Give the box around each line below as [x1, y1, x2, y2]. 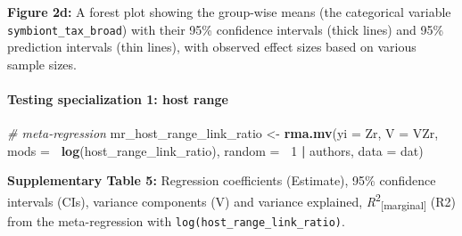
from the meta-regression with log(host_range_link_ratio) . [7, 211, 345, 230]
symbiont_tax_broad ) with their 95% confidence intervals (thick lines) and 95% [7, 20, 444, 38]
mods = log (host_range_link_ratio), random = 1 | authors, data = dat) [7, 141, 424, 159]
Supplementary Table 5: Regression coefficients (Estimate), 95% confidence [7, 171, 436, 190]
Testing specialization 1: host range [7, 90, 228, 109]
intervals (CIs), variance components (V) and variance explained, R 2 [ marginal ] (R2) [7, 190, 456, 213]
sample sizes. [7, 54, 77, 73]
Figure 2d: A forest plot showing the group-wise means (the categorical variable [7, 3, 451, 20]
